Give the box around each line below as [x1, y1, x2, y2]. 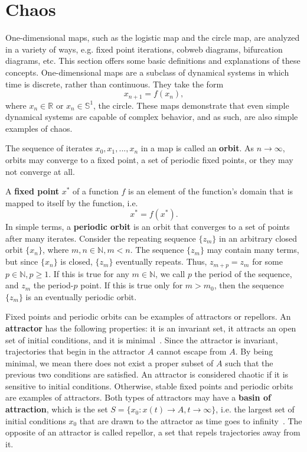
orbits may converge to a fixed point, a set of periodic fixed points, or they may [5, 153, 293, 165]
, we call [155, 267, 185, 279]
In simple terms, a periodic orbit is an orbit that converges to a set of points [5, 220, 290, 233]
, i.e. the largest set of [215, 403, 295, 415]
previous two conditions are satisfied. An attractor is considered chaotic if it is [5, 368, 289, 381]
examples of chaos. [5, 122, 73, 134]
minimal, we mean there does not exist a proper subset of [5, 356, 214, 369]
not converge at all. [5, 165, 75, 177]
